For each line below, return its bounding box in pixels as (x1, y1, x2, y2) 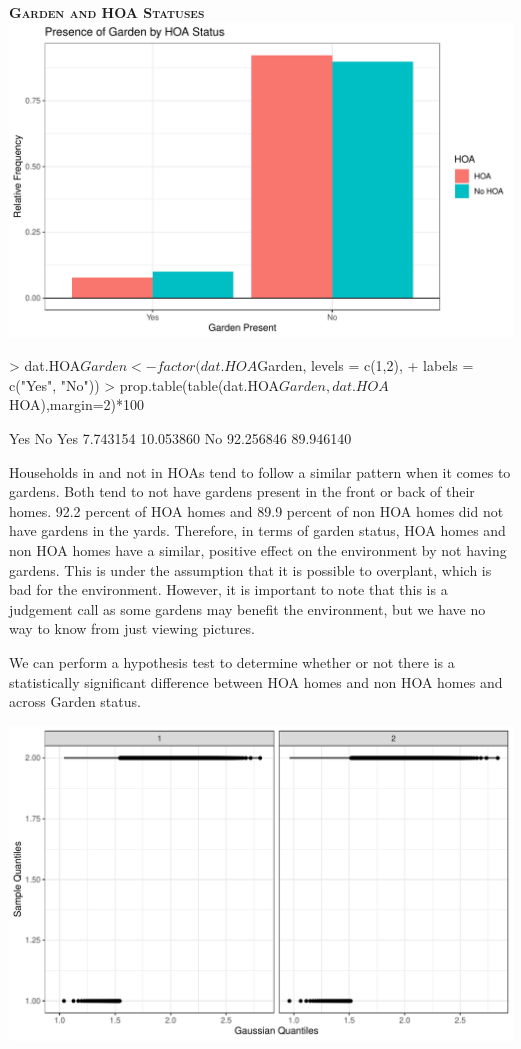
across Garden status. (9, 691, 141, 712)
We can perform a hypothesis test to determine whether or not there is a (9, 651, 455, 672)
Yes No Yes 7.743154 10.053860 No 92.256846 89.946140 (9, 427, 352, 448)
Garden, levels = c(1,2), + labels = (257, 355, 474, 376)
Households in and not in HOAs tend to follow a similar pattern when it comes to (9, 461, 511, 482)
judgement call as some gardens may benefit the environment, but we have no (9, 598, 486, 619)
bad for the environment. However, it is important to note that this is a (9, 579, 448, 600)
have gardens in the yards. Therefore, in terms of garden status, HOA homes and (9, 520, 506, 541)
